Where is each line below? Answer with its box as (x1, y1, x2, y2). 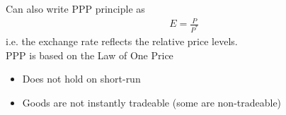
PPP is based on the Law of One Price (6, 47, 173, 62)
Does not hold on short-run (22, 71, 141, 86)
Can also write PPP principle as (6, 1, 145, 16)
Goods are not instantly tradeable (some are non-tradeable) (22, 95, 282, 109)
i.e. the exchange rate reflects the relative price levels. (6, 34, 238, 49)
